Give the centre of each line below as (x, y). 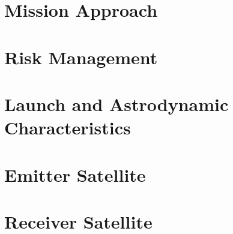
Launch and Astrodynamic (116, 103)
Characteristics (68, 127)
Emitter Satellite (75, 174)
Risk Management (81, 57)
